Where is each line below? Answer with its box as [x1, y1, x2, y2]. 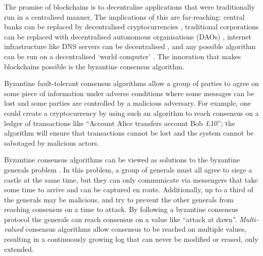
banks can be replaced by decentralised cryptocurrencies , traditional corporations [4, 21, 259, 32]
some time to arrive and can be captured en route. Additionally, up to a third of [4, 184, 253, 195]
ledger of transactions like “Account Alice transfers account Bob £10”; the [4, 117, 236, 128]
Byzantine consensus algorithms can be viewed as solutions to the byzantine [4, 154, 240, 165]
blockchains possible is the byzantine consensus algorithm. [4, 61, 184, 71]
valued [4, 224, 23, 234]
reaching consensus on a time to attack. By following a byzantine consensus [4, 204, 238, 215]
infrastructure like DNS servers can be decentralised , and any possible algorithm [4, 41, 256, 52]
